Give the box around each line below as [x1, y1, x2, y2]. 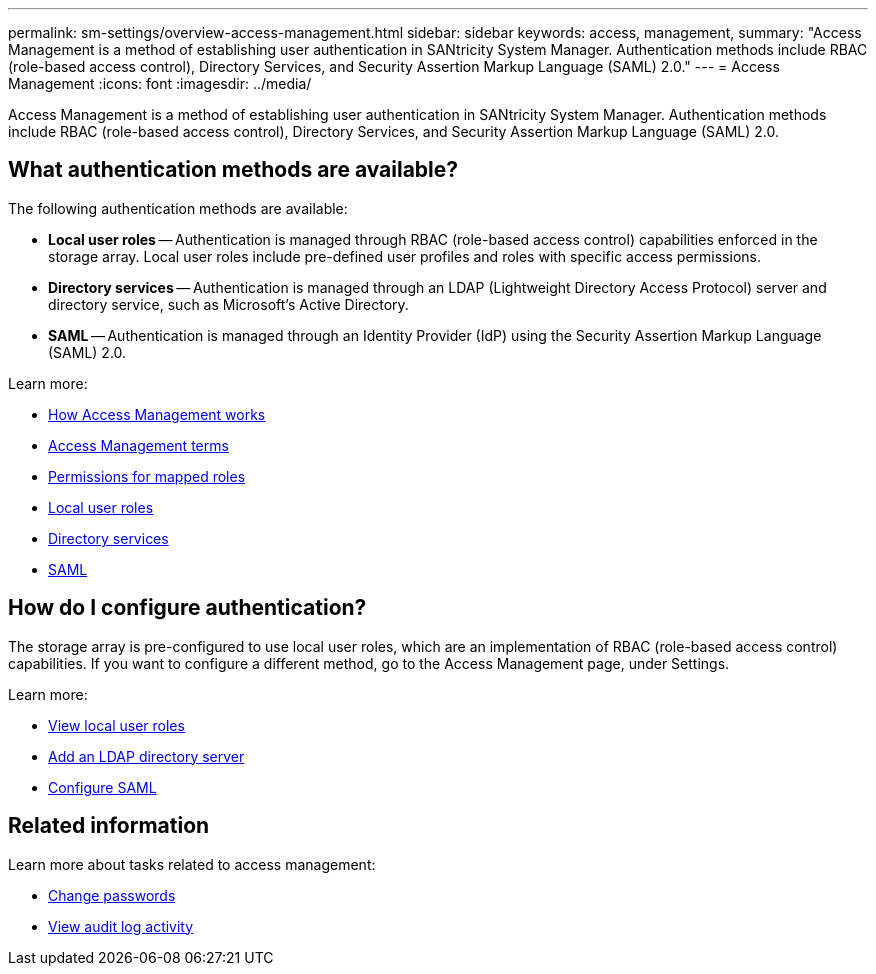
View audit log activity [48, 917, 194, 935]
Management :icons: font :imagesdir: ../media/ [8, 75, 312, 92]
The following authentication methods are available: [8, 199, 348, 217]
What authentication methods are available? [8, 157, 459, 183]
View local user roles [48, 716, 185, 734]
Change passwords [48, 886, 176, 904]
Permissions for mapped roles [48, 467, 246, 485]
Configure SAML [48, 778, 157, 796]
